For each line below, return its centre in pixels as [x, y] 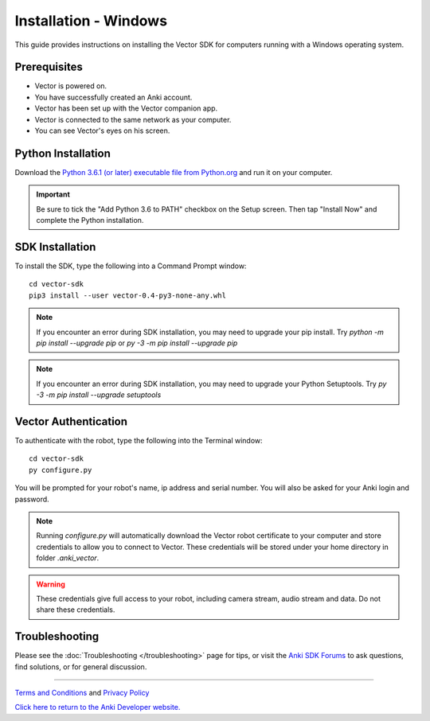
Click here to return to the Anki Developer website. [98, 707]
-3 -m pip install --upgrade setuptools [99, 395]
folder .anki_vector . [68, 558]
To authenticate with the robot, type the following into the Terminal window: [139, 441]
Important [53, 194]
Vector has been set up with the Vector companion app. [126, 108]
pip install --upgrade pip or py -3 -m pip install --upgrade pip [137, 343]
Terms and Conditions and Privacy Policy [82, 693]
